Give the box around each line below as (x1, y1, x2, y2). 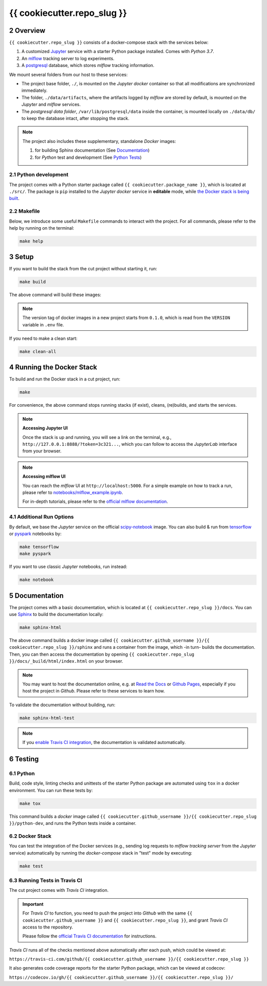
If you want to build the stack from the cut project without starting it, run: (9, 266, 158, 272)
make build (19, 279, 46, 285)
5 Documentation (9, 591, 64, 600)
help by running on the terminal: (9, 225, 74, 231)
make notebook (19, 577, 54, 583)
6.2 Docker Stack (9, 832, 52, 839)
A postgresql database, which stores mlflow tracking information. (21, 62, 155, 68)
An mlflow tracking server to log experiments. (21, 55, 115, 62)
